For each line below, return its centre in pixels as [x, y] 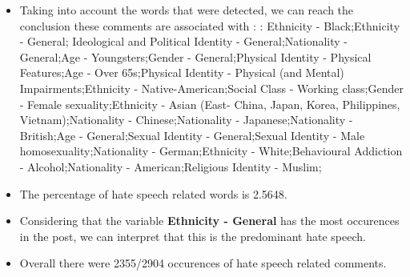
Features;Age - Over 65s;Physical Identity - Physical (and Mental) [182, 72]
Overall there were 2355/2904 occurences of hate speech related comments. [203, 263]
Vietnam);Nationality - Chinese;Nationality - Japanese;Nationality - [186, 120]
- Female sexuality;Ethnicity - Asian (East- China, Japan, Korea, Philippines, [210, 104]
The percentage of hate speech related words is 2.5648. [153, 193]
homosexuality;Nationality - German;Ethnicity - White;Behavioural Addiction [211, 151]
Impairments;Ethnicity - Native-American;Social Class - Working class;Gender [211, 88]
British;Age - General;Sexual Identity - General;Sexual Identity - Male [192, 135]
